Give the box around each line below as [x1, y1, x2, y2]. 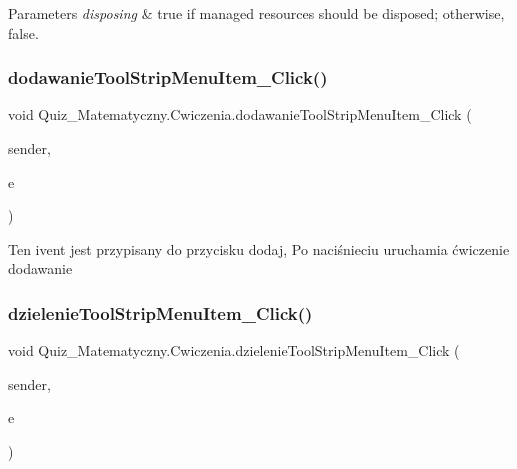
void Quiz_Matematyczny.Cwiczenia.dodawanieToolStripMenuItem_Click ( [8, 104, 472, 125]
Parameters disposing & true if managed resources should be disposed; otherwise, [8, 3, 505, 23]
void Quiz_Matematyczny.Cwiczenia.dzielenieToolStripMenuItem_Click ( [8, 340, 460, 361]
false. [8, 22, 39, 43]
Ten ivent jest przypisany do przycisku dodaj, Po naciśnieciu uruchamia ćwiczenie [8, 238, 510, 259]
